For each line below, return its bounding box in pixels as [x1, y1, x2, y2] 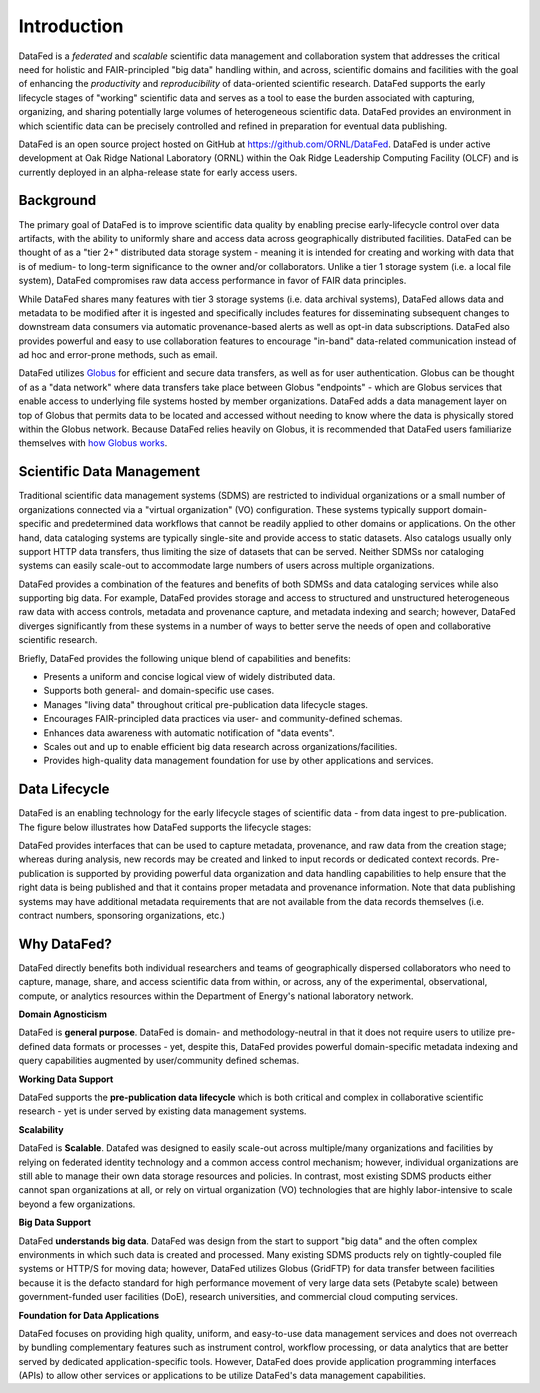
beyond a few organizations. [18, 1198, 136, 1210]
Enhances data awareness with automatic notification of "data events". [43, 726, 335, 739]
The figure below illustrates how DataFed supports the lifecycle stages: [18, 821, 312, 833]
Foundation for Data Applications [18, 1309, 160, 1321]
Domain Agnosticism [18, 1008, 108, 1020]
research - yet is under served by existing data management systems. [18, 1105, 307, 1117]
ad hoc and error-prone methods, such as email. [18, 349, 219, 361]
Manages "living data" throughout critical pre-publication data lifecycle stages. [43, 698, 369, 710]
